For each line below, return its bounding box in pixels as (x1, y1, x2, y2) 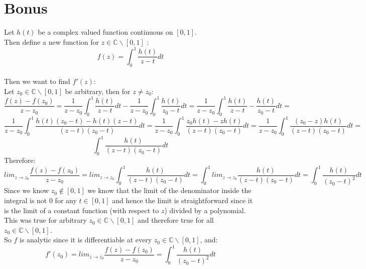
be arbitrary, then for (65, 85, 131, 96)
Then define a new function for (4, 36, 99, 47)
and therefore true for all (137, 215, 214, 225)
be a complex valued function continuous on (38, 27, 173, 37)
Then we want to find (4, 76, 70, 86)
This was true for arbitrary (4, 215, 87, 225)
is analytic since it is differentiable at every (19, 234, 152, 245)
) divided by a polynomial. (164, 205, 246, 215)
